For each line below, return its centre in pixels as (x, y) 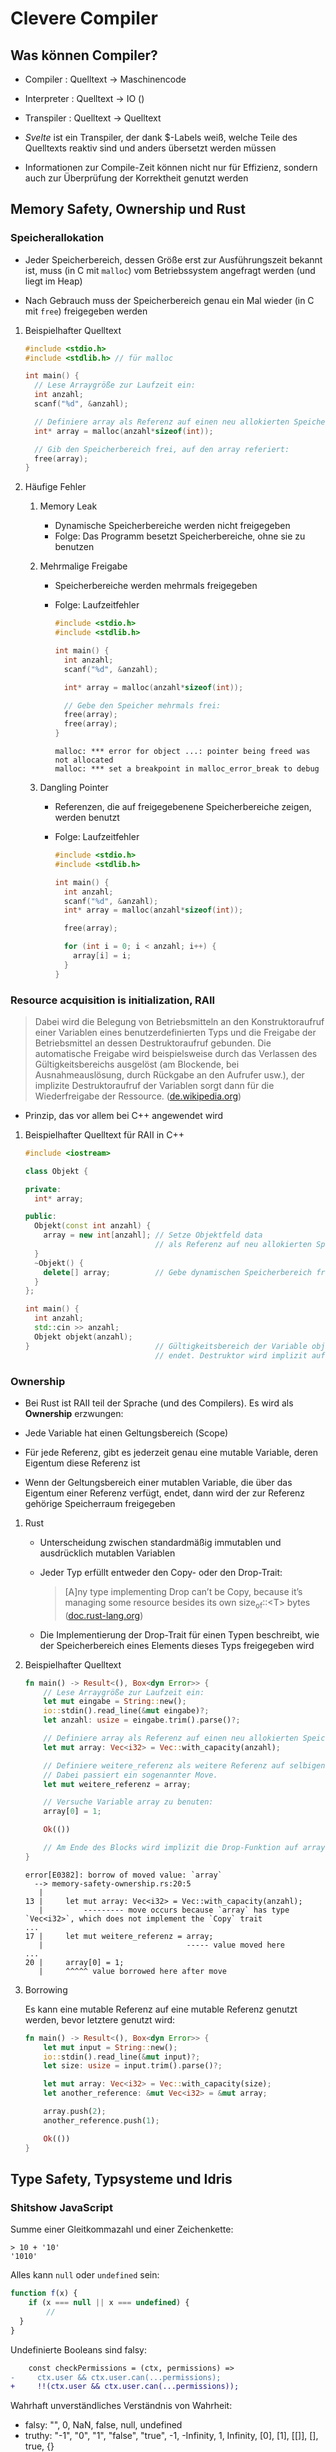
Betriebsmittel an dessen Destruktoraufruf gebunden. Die (153, 1043)
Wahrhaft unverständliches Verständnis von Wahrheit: (121, 2406)
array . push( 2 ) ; (75, 2112)
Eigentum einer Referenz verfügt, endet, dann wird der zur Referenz (165, 1493)
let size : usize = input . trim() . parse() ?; (133, 2066)
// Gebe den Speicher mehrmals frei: (142, 705)
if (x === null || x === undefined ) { (109, 2303)
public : (40, 1217)
